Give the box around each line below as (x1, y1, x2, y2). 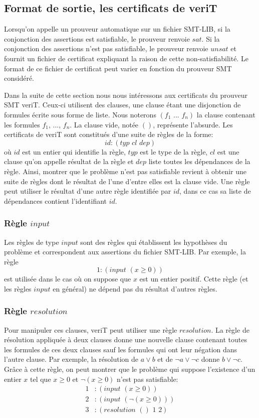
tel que (30, 373, 51, 384)
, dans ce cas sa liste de (179, 186, 251, 196)
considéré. (4, 73, 35, 83)
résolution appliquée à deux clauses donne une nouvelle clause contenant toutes (4, 334, 247, 345)
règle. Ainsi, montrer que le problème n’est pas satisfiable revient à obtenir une (4, 166, 246, 176)
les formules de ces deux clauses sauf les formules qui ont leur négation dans (4, 344, 237, 354)
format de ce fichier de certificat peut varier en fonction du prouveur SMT (4, 63, 232, 73)
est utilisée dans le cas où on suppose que (4, 273, 131, 284)
